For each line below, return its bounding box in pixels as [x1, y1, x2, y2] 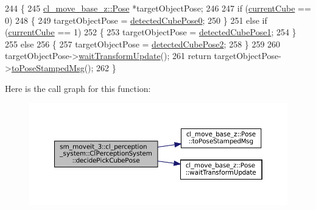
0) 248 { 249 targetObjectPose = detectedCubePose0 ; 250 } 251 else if [5, 13, 267, 26]
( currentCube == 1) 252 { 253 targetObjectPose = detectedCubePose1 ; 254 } [5, 26, 297, 38]
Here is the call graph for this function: [5, 82, 151, 94]
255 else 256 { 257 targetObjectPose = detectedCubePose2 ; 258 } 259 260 [5, 37, 281, 50]
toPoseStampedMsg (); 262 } [11, 61, 116, 74]
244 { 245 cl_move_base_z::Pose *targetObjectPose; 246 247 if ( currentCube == [5, 2, 311, 14]
